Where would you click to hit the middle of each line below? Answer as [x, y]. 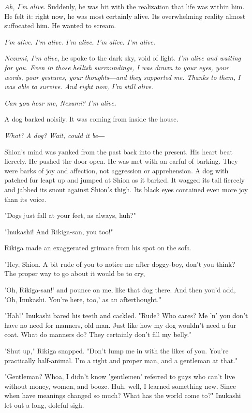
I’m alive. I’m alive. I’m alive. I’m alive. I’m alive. [80, 41]
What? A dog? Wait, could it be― [55, 135]
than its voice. [25, 199]
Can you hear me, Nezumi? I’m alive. [60, 102]
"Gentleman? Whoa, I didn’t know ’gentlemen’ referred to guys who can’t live [120, 376]
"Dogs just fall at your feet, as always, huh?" [70, 215]
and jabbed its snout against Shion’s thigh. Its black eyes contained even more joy [126, 189]
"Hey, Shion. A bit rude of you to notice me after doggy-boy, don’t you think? [120, 264]
